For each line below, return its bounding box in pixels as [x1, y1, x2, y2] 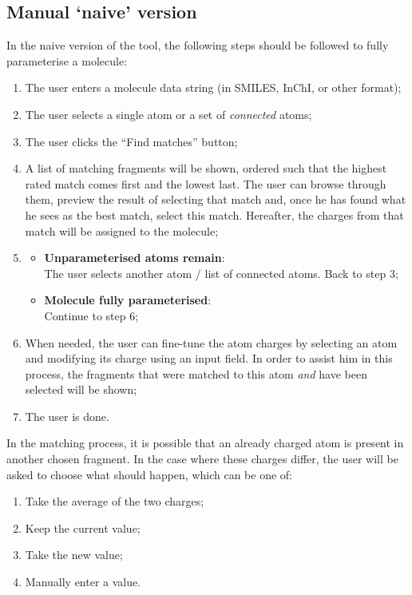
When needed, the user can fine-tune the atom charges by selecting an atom [25, 334, 398, 351]
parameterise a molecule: [6, 52, 128, 69]
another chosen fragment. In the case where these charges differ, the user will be [6, 450, 398, 467]
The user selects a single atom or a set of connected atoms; [25, 105, 312, 122]
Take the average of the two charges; [25, 493, 204, 510]
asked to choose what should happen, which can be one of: [6, 466, 293, 482]
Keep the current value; [25, 519, 141, 536]
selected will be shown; [25, 381, 137, 398]
